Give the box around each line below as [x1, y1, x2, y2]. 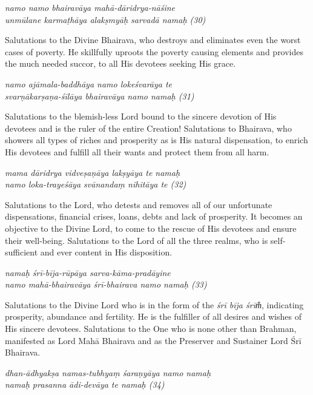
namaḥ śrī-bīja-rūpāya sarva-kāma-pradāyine [5, 266, 171, 279]
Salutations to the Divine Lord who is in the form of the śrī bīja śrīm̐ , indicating [5, 298, 304, 311]
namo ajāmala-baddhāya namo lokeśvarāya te [5, 77, 173, 90]
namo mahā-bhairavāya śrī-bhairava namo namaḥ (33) [5, 278, 207, 291]
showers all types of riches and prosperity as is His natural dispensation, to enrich [5, 133, 308, 146]
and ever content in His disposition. [40, 246, 173, 258]
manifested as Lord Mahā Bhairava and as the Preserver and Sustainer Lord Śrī [5, 334, 301, 346]
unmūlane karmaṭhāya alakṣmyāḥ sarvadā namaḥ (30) [5, 13, 206, 25]
